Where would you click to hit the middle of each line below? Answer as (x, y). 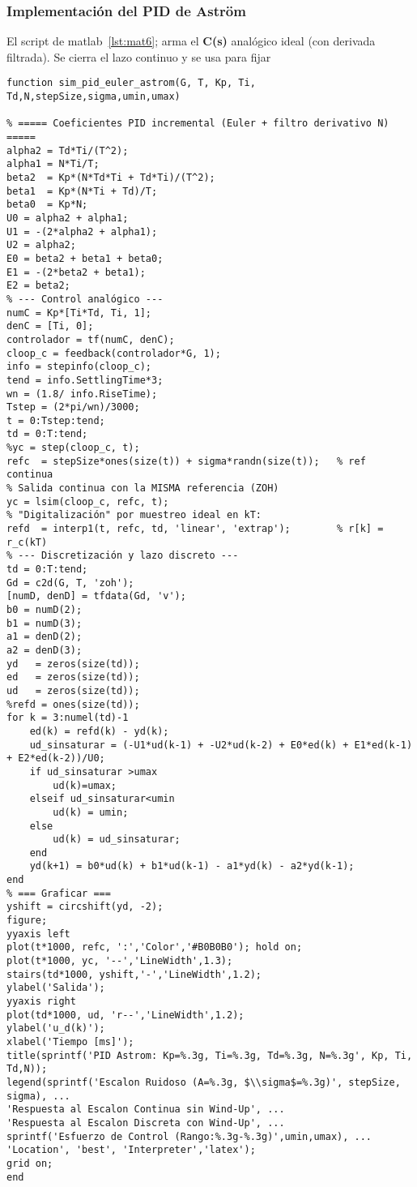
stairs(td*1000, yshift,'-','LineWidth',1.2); (134, 974)
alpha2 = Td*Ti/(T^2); (68, 150)
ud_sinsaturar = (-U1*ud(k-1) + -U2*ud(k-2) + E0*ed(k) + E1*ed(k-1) (221, 745)
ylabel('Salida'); (56, 988)
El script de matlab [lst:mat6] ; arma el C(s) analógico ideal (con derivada (191, 41)
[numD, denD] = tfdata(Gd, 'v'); (96, 596)
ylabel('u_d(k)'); (56, 1028)
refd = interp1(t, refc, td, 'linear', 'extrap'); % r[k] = (195, 529)
